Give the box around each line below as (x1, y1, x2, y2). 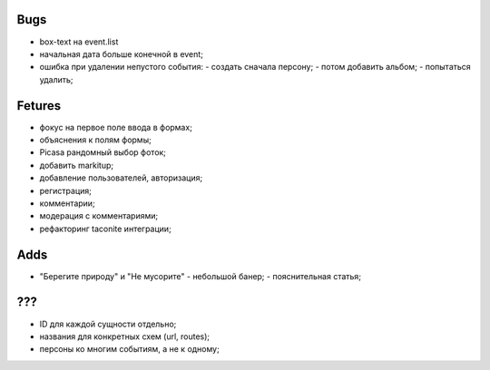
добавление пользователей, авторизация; (39, 172, 203, 183)
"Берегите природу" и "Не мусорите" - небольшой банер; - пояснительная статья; (39, 270, 362, 281)
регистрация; (39, 185, 93, 196)
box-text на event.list (39, 36, 119, 47)
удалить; (39, 73, 73, 85)
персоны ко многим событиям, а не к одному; (39, 344, 220, 355)
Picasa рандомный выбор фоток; (39, 147, 167, 158)
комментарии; (39, 198, 95, 209)
